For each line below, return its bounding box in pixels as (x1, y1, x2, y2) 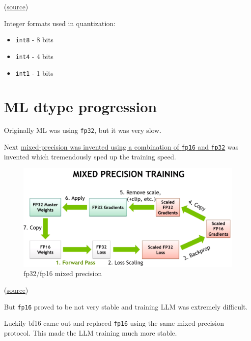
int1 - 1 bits (15, 67, 54, 78)
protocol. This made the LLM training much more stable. (4, 327, 177, 338)
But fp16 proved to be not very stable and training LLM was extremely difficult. (4, 301, 248, 311)
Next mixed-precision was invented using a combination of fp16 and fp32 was (4, 141, 239, 152)
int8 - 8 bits (15, 34, 54, 45)
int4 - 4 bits (15, 51, 54, 61)
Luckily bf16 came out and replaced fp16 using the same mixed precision (4, 318, 224, 328)
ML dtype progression (4, 96, 157, 117)
